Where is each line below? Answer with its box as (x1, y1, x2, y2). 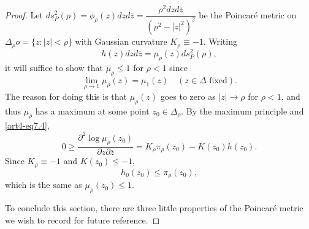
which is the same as (5, 178, 82, 191)
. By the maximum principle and (181, 104, 304, 117)
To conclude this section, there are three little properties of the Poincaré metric (5, 201, 303, 214)
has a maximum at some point (35, 104, 150, 117)
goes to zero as (160, 89, 216, 102)
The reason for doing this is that (5, 89, 128, 102)
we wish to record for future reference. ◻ (5, 213, 160, 226)
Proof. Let (5, 8, 43, 21)
